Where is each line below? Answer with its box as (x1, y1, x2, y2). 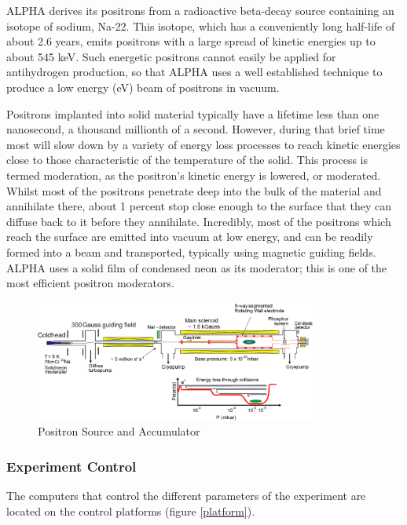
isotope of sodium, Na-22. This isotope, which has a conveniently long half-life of (6, 17, 395, 34)
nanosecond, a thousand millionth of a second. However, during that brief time (6, 121, 385, 137)
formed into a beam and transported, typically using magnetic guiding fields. (6, 243, 376, 260)
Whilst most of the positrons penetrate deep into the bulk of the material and (6, 182, 382, 199)
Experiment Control (6, 456, 137, 476)
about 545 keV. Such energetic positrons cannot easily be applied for (6, 48, 336, 64)
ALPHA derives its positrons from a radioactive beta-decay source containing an (6, 2, 394, 18)
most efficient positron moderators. (6, 275, 174, 291)
